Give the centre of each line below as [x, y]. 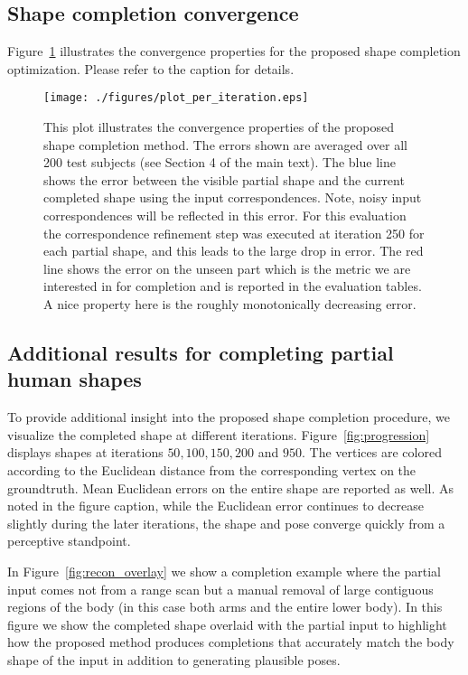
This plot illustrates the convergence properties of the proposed [219, 127]
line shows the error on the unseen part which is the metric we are [227, 268]
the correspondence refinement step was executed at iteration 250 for [234, 233]
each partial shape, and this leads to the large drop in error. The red [234, 251]
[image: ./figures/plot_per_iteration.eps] [176, 98]
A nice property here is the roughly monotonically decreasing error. [230, 303]
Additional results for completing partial [201, 352]
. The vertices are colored [371, 452]
